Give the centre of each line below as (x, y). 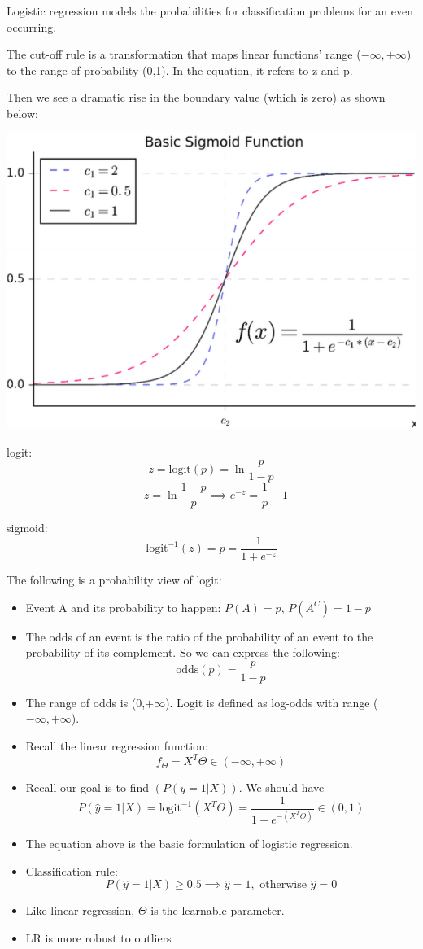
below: (22, 113)
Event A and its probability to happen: (123, 607)
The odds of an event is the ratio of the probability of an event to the (199, 636)
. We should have (281, 787)
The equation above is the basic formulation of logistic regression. (189, 844)
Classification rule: (72, 870)
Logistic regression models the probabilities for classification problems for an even (210, 11)
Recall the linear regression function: (117, 746)
